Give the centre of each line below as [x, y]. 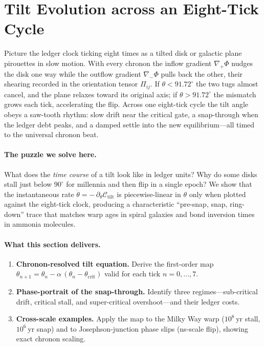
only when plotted [217, 194]
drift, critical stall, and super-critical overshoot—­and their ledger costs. [128, 301]
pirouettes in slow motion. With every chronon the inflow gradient [108, 63]
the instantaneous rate [39, 194]
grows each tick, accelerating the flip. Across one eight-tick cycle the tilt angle [126, 104]
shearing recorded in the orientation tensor [71, 84]
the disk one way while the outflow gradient [73, 73]
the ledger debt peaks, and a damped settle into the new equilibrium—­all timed [129, 124]
